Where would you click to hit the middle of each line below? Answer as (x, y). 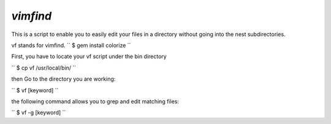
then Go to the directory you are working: (63, 79)
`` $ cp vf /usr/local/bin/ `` (44, 68)
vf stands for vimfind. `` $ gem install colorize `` (71, 45)
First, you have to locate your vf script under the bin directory (89, 57)
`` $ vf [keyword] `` (35, 90)
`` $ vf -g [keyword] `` (39, 112)
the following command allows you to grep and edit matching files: (95, 101)
